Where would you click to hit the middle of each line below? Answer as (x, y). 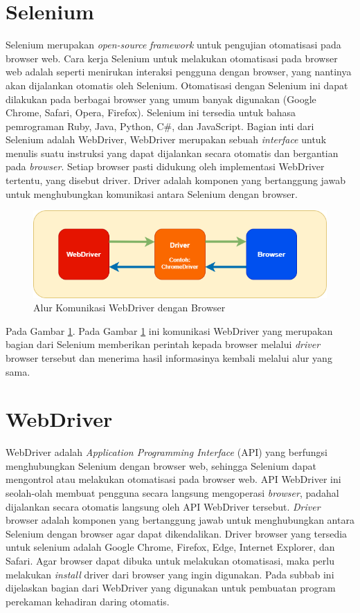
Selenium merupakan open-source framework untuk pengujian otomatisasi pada (173, 45)
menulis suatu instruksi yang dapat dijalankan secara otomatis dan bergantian (172, 153)
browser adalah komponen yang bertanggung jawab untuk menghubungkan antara (180, 520)
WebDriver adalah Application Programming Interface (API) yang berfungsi (166, 452)
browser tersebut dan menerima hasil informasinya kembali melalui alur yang (169, 357)
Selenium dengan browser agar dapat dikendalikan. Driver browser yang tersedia (177, 533)
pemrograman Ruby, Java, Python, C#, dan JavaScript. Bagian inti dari (160, 126)
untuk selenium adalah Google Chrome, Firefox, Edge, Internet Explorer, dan (170, 547)
